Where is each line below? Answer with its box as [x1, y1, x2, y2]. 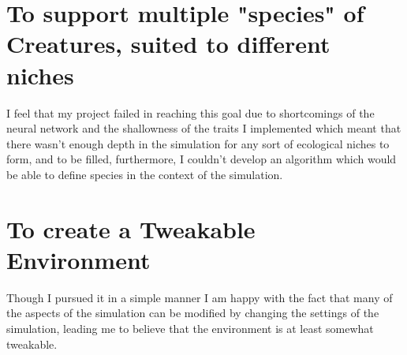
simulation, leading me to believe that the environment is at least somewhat [6, 319, 374, 336]
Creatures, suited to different [6, 28, 330, 60]
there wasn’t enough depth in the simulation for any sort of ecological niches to [6, 135, 390, 151]
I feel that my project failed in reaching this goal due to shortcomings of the [6, 104, 375, 121]
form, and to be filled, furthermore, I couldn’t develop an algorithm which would [6, 151, 397, 167]
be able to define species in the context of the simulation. [6, 166, 283, 182]
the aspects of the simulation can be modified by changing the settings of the [6, 305, 379, 321]
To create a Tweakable [6, 212, 256, 245]
